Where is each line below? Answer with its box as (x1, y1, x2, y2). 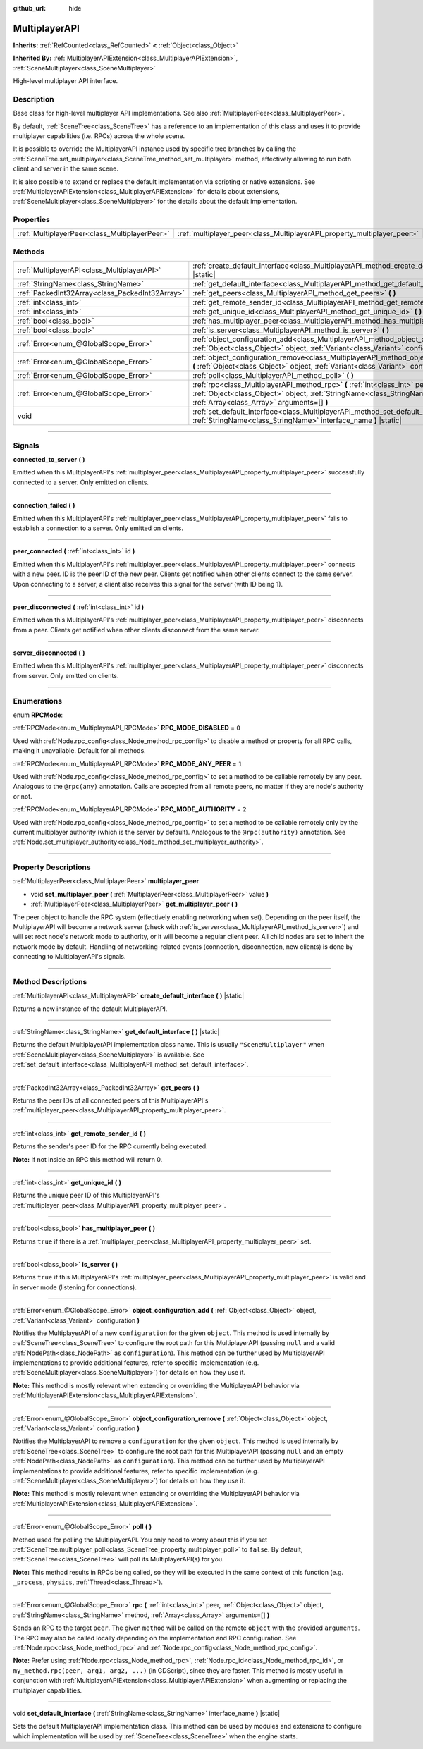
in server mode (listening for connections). (13, 1283, 137, 1291)
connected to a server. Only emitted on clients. (13, 478, 149, 486)
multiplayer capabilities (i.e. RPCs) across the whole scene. (13, 132, 185, 140)
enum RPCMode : (13, 711, 63, 719)
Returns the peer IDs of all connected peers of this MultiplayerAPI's (13, 1096, 209, 1105)
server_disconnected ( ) (13, 649, 85, 657)
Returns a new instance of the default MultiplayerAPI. (13, 1005, 168, 1013)
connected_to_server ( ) (13, 455, 85, 463)
